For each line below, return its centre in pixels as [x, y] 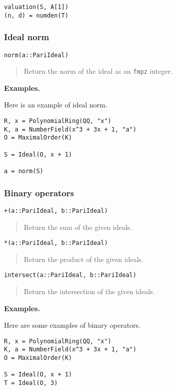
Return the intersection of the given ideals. [89, 291]
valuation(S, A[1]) [36, 7]
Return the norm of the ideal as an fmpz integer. [98, 71]
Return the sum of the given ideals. [78, 227]
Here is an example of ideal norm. [56, 105]
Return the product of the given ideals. [83, 259]
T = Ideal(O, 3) [31, 383]
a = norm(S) [24, 171]
